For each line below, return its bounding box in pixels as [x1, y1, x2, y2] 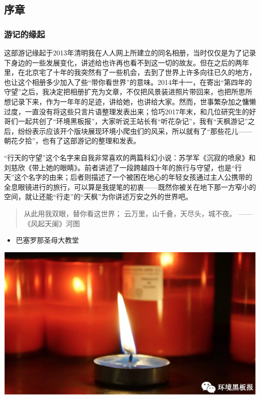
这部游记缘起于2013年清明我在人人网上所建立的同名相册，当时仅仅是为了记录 [4, 47, 256, 57]
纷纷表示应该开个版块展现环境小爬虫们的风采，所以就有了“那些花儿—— [17, 125, 252, 136]
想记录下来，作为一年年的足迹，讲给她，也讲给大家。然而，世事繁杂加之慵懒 [4, 96, 256, 106]
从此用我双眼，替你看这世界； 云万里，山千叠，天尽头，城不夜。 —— [23, 208, 253, 218]
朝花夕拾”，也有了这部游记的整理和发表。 [4, 135, 140, 146]
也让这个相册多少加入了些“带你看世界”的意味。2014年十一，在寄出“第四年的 [4, 76, 252, 87]
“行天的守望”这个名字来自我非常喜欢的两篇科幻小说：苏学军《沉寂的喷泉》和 [4, 152, 256, 162]
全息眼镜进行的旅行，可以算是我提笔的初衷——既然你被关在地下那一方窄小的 [4, 181, 256, 192]
